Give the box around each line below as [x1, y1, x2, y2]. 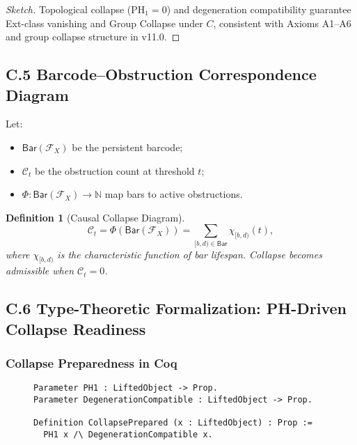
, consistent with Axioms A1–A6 [213, 15, 351, 30]
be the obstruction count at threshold [34, 163, 195, 178]
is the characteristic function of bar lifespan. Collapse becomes [57, 247, 322, 261]
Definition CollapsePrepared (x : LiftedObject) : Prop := [33, 418, 312, 428]
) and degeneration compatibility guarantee [166, 2, 351, 16]
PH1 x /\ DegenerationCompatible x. [43, 430, 213, 440]
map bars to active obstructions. [104, 187, 243, 201]
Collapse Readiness [6, 318, 146, 339]
